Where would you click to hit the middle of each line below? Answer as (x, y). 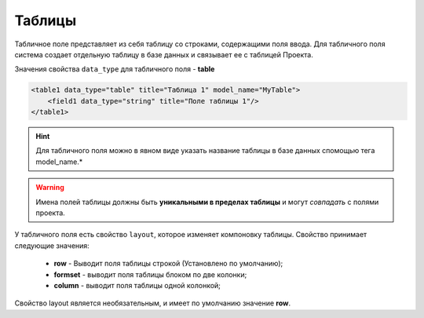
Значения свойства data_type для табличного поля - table (115, 69)
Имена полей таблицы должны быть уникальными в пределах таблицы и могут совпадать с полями (207, 202)
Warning (50, 188)
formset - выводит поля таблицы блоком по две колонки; (150, 274)
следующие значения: (52, 245)
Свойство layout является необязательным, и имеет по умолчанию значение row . (153, 303)
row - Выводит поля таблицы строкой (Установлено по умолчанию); (168, 264)
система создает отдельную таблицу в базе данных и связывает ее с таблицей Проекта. (164, 54)
